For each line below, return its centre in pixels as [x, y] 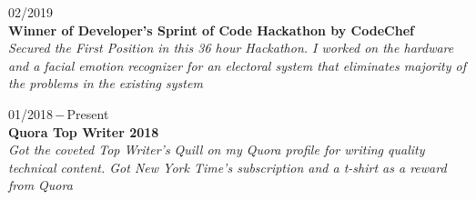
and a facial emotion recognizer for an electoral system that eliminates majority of [237, 65]
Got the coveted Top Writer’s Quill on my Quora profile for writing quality [217, 150]
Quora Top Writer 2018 [84, 131]
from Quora [41, 185]
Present [88, 113]
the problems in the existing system [106, 83]
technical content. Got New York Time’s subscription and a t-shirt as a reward [228, 167]
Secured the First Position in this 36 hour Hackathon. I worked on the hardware [231, 48]
